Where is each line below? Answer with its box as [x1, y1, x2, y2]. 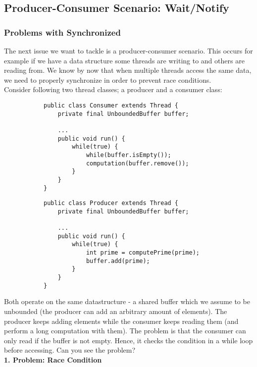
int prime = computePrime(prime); [86, 249, 200, 257]
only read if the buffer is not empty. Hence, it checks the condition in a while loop [4, 335, 253, 345]
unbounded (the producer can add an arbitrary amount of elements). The [4, 306, 227, 316]
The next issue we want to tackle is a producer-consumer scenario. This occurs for [4, 46, 253, 55]
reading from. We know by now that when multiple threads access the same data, [4, 65, 252, 75]
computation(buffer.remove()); [86, 159, 189, 167]
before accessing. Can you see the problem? [4, 345, 136, 355]
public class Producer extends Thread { [44, 200, 179, 207]
